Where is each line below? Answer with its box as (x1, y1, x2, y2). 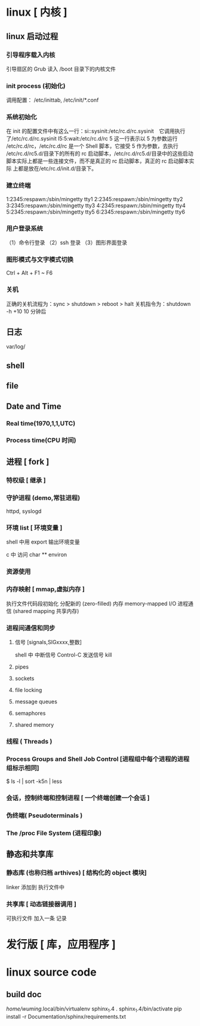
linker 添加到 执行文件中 (6, 884, 64, 891)
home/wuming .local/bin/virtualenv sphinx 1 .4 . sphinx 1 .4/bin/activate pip (6, 1005, 182, 1013)
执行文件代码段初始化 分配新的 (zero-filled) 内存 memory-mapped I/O (6, 600, 177, 607)
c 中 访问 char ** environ (6, 551, 67, 558)
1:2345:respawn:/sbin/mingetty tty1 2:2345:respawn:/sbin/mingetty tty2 (6, 195, 183, 202)
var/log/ (6, 343, 26, 350)
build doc (6, 989, 42, 1000)
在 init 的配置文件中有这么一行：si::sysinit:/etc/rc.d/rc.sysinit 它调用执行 (6, 128, 186, 135)
